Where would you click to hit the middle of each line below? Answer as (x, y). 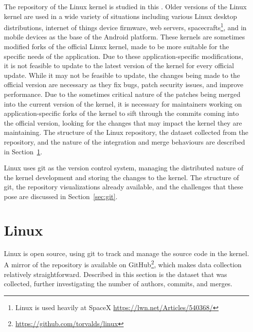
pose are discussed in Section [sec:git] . (61, 196)
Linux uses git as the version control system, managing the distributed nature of (124, 168)
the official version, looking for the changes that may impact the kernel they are (123, 122)
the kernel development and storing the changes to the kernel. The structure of (122, 177)
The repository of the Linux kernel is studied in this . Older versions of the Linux (125, 6)
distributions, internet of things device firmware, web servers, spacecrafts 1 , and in (125, 27)
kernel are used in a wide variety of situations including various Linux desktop (121, 16)
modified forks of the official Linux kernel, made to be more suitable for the (117, 46)
